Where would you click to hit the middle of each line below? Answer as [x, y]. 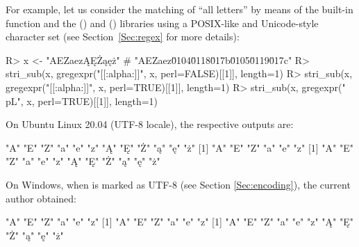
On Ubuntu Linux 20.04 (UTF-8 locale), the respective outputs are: [150, 124]
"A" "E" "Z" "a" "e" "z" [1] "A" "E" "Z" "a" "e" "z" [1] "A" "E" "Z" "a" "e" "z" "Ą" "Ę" [180, 222]
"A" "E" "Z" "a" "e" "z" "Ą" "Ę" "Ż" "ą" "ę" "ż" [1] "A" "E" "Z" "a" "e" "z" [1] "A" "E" [180, 147]
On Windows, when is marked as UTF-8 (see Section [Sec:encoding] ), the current [178, 184]
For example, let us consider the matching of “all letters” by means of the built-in [179, 9]
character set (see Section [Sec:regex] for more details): [123, 37]
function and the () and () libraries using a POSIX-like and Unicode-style [162, 23]
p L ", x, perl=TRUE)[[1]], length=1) [82, 101]
